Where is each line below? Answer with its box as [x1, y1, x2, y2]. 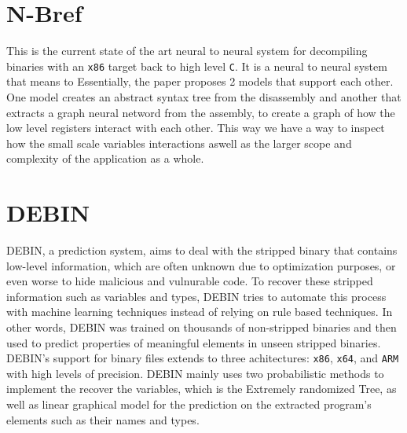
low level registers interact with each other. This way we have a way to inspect [6, 119, 385, 136]
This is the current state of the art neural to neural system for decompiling [6, 42, 368, 59]
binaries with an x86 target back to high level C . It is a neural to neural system [6, 57, 387, 74]
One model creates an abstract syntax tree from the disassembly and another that [6, 88, 401, 105]
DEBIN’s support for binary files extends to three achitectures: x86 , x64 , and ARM [6, 350, 399, 366]
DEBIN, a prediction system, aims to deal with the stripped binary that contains [6, 242, 398, 259]
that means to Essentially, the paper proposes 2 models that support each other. [6, 73, 394, 90]
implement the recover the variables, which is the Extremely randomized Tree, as [6, 380, 397, 397]
